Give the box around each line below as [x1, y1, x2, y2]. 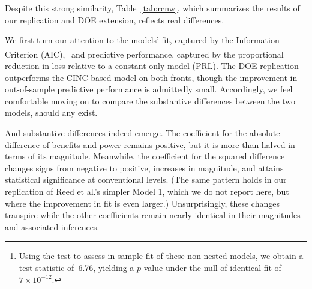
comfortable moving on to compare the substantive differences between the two [5, 94, 296, 107]
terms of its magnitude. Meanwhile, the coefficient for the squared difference [5, 150, 285, 162]
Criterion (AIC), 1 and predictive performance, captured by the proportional [5, 46, 284, 60]
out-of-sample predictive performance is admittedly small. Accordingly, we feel [5, 83, 293, 95]
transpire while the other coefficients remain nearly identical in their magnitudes [5, 209, 301, 221]
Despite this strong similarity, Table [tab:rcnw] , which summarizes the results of [5, 2, 300, 14]
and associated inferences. [5, 220, 100, 233]
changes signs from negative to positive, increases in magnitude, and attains [5, 161, 284, 174]
